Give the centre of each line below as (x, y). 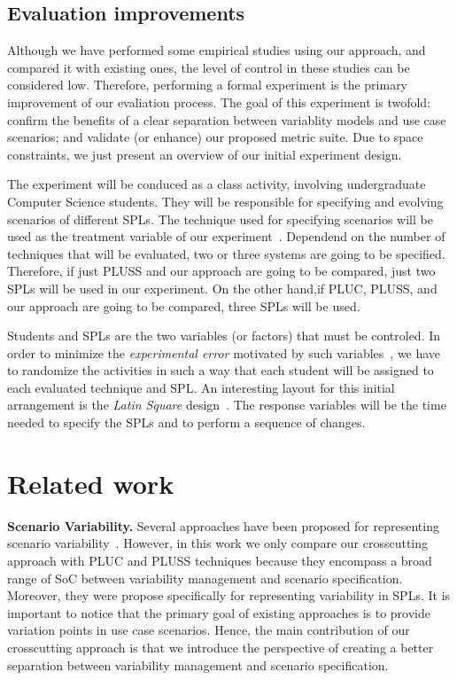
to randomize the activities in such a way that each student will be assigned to (221, 370)
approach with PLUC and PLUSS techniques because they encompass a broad (220, 560)
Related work (91, 483)
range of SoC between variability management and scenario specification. (205, 578)
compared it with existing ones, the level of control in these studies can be (209, 67)
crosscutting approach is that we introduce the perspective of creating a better (221, 647)
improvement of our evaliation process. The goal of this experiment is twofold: (219, 102)
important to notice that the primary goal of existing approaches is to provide (219, 612)
